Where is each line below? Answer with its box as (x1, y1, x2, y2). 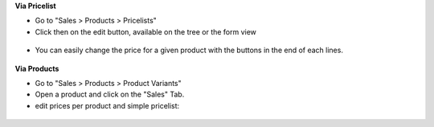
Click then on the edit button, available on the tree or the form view (35, 27, 257, 36)
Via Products (14, 63, 59, 73)
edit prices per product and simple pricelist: (35, 100, 180, 110)
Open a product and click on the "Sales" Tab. (35, 89, 185, 100)
